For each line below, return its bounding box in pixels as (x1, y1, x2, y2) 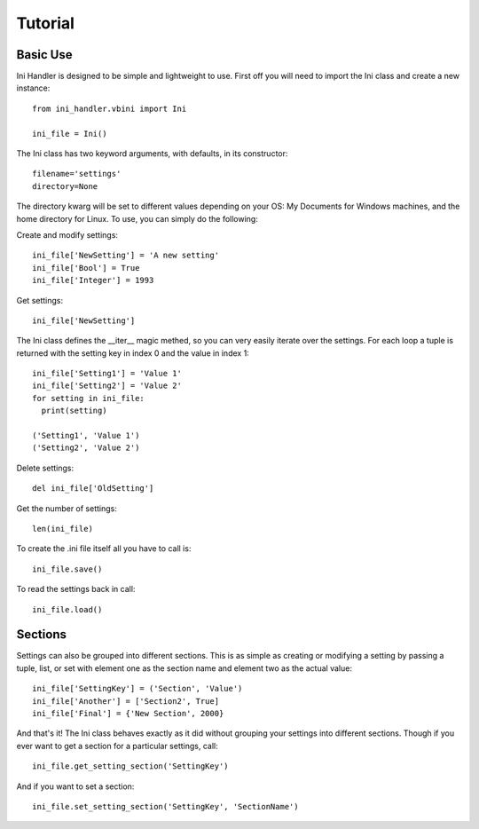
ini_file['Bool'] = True (32, 263, 140, 272)
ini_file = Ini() (32, 129, 107, 138)
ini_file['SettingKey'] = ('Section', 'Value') (32, 683, 243, 694)
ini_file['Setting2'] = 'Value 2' (32, 381, 182, 391)
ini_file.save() (32, 564, 103, 574)
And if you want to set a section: (16, 781, 135, 792)
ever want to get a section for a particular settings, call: (16, 740, 218, 751)
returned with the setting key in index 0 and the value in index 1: (16, 347, 250, 359)
